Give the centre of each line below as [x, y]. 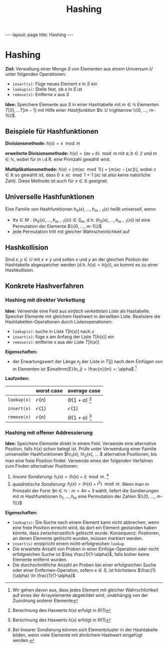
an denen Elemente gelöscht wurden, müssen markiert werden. [78, 538]
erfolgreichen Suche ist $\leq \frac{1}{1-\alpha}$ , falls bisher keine [81, 554]
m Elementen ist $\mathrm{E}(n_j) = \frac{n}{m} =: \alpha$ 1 [74, 368]
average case [84, 391]
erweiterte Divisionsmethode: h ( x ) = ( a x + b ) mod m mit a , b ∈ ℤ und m [81, 153]
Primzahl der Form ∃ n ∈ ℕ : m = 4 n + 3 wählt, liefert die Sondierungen [85, 491]
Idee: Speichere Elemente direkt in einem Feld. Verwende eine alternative [81, 444]
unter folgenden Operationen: [36, 74]
